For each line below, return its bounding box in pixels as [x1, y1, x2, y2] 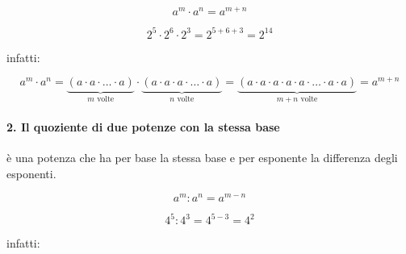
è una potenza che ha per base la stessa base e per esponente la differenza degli [6, 149, 398, 166]
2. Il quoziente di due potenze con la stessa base [6, 119, 280, 135]
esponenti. [6, 165, 57, 182]
